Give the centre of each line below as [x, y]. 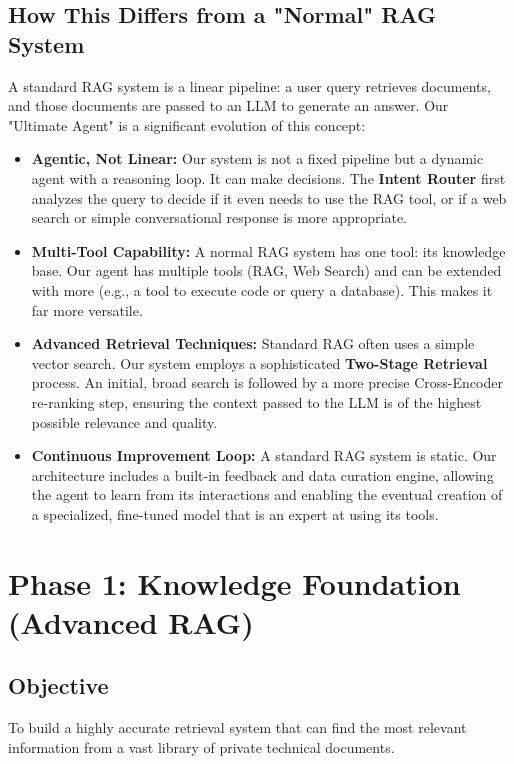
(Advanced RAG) [131, 621]
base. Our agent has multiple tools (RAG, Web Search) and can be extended [266, 270]
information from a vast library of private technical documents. [201, 746]
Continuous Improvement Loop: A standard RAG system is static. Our [264, 455]
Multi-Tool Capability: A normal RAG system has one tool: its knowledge [268, 250]
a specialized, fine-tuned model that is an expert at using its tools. [235, 513]
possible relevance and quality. [124, 421]
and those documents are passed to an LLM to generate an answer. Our [228, 105]
